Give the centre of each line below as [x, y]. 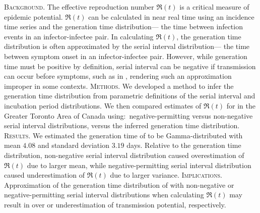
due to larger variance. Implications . [166, 175]
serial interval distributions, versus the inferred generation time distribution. [122, 125]
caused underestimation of [45, 175]
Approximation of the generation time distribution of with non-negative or [119, 184]
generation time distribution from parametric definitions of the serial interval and [130, 96]
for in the [241, 105]
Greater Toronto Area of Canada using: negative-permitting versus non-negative [128, 115]
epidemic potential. [34, 16]
